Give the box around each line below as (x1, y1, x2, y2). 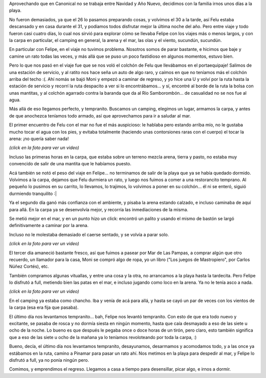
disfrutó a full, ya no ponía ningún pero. (9, 357, 89, 363)
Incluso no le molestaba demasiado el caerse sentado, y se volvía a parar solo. (9, 231, 169, 237)
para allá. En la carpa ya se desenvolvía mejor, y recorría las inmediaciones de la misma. (9, 206, 189, 212)
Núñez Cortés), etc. (9, 264, 49, 269)
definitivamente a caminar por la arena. (9, 223, 89, 228)
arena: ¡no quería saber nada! (9, 136, 69, 142)
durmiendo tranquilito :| (9, 190, 57, 196)
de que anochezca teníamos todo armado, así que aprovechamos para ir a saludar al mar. (9, 113, 191, 118)
